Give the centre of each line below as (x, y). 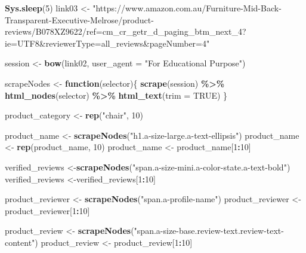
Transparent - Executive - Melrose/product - (79, 19)
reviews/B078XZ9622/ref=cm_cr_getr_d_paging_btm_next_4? (126, 31)
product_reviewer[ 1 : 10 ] (47, 210)
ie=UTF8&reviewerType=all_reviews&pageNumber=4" (107, 43)
